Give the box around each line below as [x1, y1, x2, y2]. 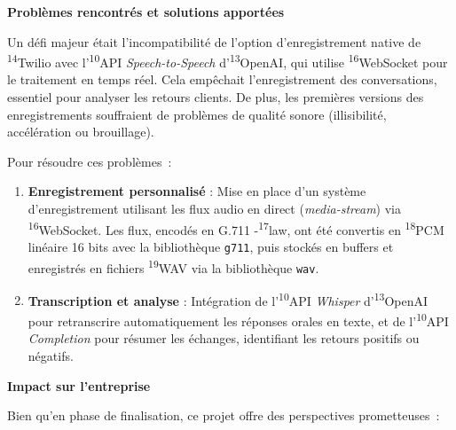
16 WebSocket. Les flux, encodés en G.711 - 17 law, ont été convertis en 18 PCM [28, 217, 444, 238]
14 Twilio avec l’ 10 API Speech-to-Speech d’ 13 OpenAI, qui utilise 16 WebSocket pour [7, 51, 448, 71]
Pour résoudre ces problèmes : [7, 152, 172, 170]
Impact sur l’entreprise [7, 376, 151, 395]
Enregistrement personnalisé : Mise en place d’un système [28, 182, 366, 200]
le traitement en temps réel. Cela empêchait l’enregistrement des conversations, [7, 70, 437, 89]
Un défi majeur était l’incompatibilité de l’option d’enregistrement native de [7, 32, 421, 51]
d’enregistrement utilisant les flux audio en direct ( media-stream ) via [28, 199, 401, 217]
